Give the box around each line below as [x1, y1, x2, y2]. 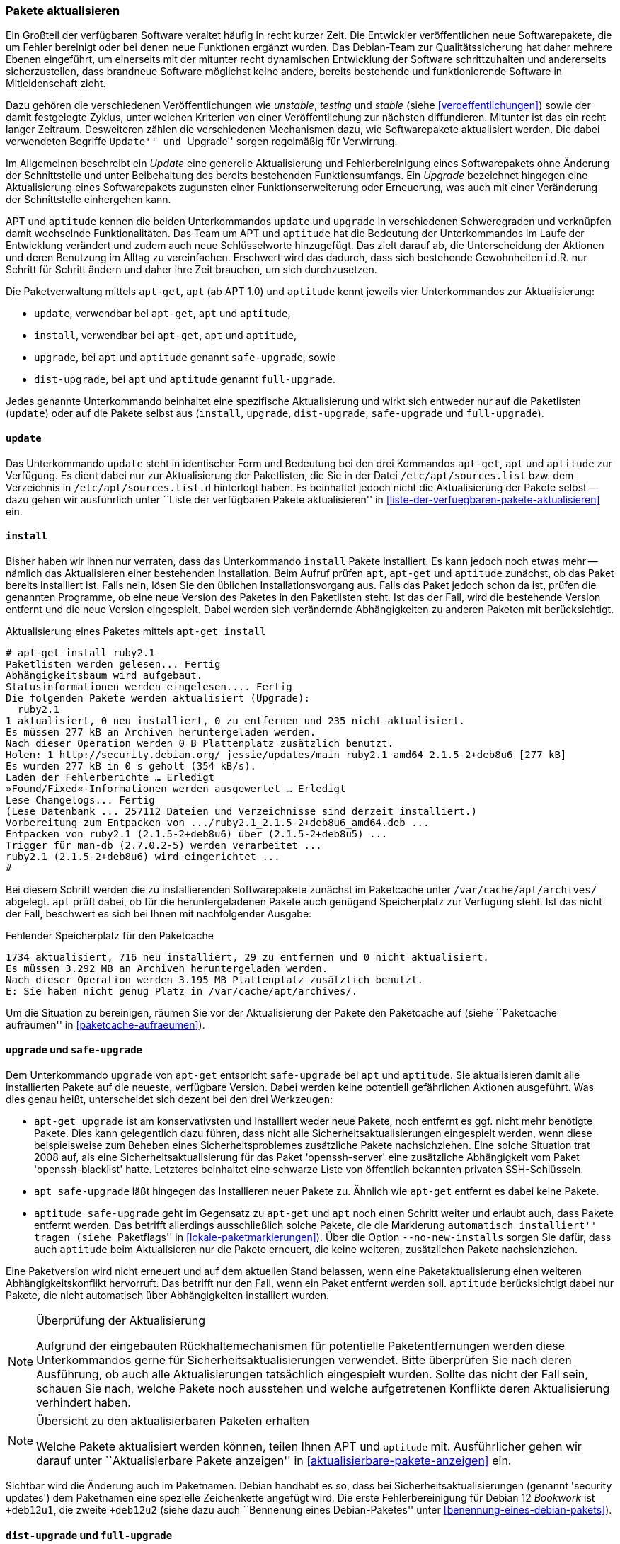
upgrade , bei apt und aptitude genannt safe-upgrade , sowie [34, 351, 336, 364]
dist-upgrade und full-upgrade [6, 1528, 173, 1541]
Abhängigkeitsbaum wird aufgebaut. [6, 669, 203, 681]
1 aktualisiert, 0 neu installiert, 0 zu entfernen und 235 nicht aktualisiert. [6, 714, 466, 726]
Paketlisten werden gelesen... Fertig [6, 658, 221, 670]
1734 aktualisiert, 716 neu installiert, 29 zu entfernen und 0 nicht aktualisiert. [6, 951, 489, 963]
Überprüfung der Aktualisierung [36, 1313, 206, 1328]
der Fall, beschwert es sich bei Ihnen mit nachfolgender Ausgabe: [6, 907, 312, 920]
